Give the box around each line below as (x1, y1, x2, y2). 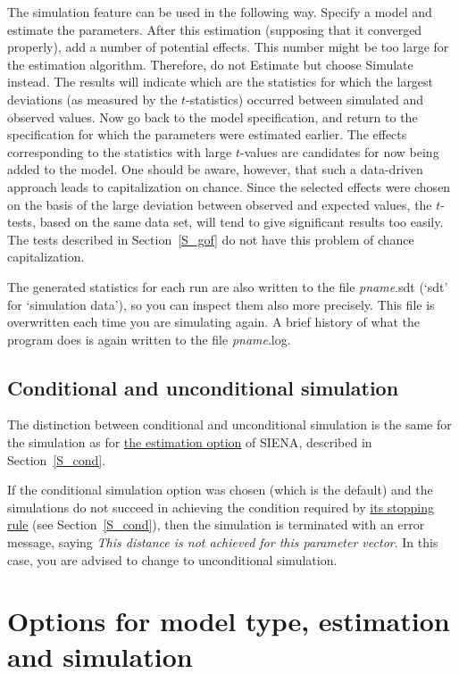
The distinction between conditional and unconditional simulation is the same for (7, 415, 452, 434)
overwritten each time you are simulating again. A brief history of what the (7, 312, 420, 331)
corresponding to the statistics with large (7, 142, 232, 161)
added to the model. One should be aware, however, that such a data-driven (7, 160, 423, 179)
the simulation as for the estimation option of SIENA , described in (7, 433, 372, 452)
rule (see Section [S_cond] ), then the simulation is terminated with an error (7, 515, 425, 534)
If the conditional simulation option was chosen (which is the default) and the (7, 480, 433, 499)
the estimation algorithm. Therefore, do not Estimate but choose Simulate (7, 54, 413, 73)
